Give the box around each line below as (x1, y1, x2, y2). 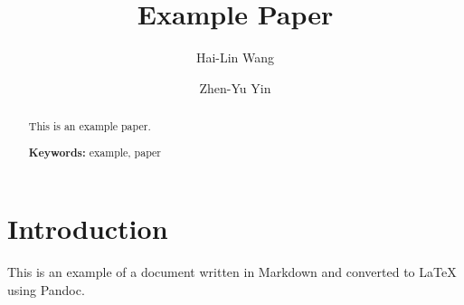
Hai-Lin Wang (195, 48, 275, 67)
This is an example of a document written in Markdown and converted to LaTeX (7, 262, 457, 281)
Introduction (7, 210, 168, 247)
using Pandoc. (7, 280, 85, 299)
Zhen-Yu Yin (199, 78, 271, 97)
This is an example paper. (28, 119, 151, 134)
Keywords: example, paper (28, 144, 162, 160)
